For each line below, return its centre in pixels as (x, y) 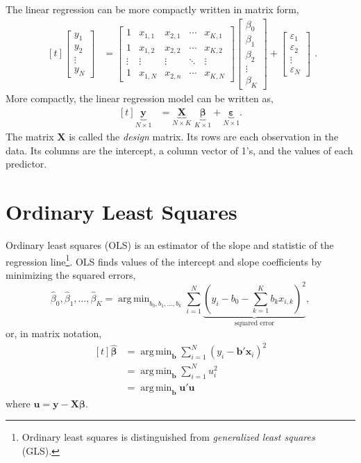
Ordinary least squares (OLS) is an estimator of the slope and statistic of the (170, 244)
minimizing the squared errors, (71, 274)
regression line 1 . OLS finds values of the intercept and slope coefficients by (164, 260)
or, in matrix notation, (54, 333)
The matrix (30, 137)
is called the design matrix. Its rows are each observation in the (204, 137)
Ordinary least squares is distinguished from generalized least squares (168, 437)
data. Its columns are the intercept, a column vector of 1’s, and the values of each (179, 150)
